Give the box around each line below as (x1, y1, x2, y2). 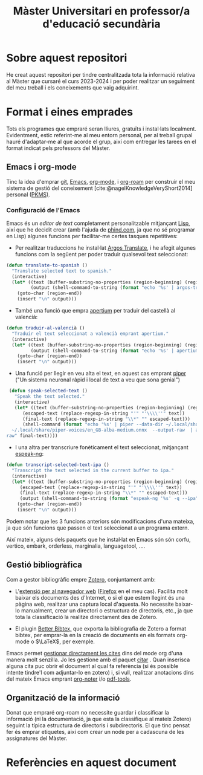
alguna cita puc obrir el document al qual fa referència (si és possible (6, 662, 179, 669)
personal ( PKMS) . (6, 190, 50, 198)
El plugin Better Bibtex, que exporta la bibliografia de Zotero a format (14, 624, 187, 632)
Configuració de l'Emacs (6, 206, 80, 214)
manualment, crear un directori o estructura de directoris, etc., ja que (21, 606, 193, 614)
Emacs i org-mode (6, 162, 77, 172)
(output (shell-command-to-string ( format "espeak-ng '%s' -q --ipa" (19, 496, 199, 502)
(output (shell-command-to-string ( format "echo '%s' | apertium (30, 348, 199, 354)
